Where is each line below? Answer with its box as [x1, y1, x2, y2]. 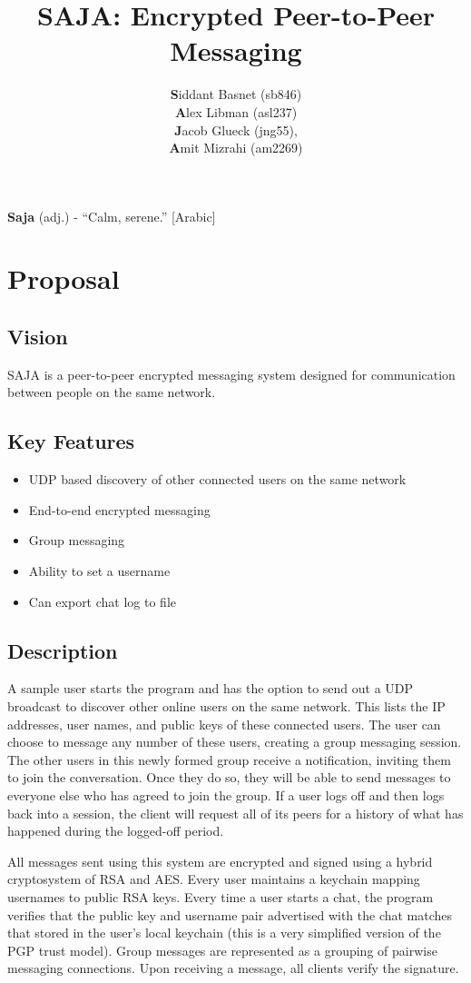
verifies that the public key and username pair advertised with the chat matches [7, 905, 453, 924]
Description [7, 636, 118, 664]
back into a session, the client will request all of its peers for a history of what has [7, 803, 464, 822]
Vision [7, 323, 68, 351]
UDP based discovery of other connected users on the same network [28, 470, 407, 489]
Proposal [7, 260, 120, 297]
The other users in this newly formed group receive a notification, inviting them [7, 750, 451, 769]
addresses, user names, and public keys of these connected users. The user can [7, 714, 441, 733]
